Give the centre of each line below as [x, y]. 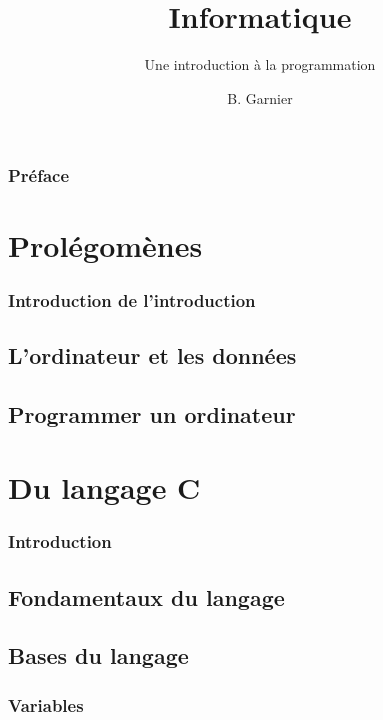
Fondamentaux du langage [146, 596]
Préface [39, 175]
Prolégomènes [105, 245]
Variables [46, 704]
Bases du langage [98, 655]
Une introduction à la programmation [260, 64]
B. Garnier [260, 97]
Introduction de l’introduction [132, 299]
